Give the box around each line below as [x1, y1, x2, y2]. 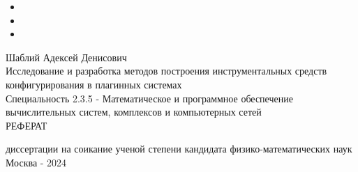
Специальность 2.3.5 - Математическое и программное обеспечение [6, 91, 293, 105]
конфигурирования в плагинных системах [6, 77, 182, 91]
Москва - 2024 [6, 155, 67, 169]
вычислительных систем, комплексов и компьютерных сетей [6, 104, 262, 119]
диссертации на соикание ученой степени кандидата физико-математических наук [6, 141, 352, 156]
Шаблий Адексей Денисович [6, 49, 127, 64]
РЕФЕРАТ [6, 118, 47, 132]
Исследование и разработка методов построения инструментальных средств [6, 63, 327, 78]
